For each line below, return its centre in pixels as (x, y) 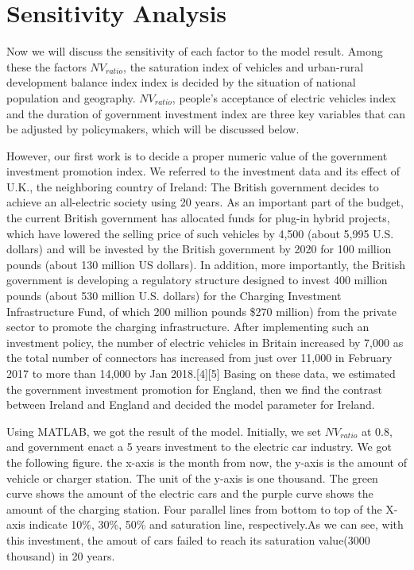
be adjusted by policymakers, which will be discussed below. (153, 129)
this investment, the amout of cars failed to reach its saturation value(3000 (188, 539)
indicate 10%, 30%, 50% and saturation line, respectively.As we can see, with (216, 524)
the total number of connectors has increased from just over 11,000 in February (199, 358)
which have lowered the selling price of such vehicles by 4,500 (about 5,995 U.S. (200, 233)
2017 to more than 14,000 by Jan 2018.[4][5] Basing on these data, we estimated (201, 373)
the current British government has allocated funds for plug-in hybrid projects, (198, 218)
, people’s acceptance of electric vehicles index (284, 97)
